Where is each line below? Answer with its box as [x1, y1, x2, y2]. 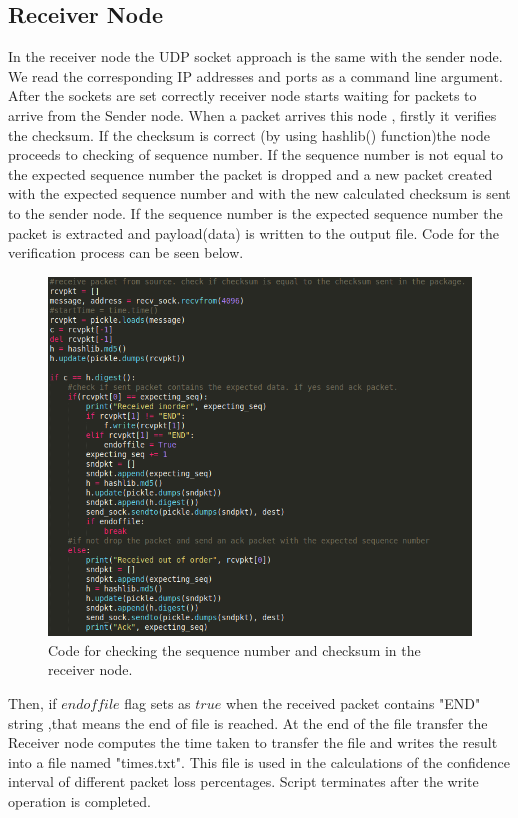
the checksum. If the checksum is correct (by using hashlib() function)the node [8, 124, 490, 145]
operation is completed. [8, 791, 151, 812]
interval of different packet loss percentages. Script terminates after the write [8, 771, 479, 792]
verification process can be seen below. [8, 242, 244, 263]
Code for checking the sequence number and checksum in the [48, 639, 421, 660]
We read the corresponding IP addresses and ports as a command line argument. [8, 65, 503, 86]
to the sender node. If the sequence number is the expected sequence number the [8, 202, 503, 223]
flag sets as [124, 693, 191, 714]
